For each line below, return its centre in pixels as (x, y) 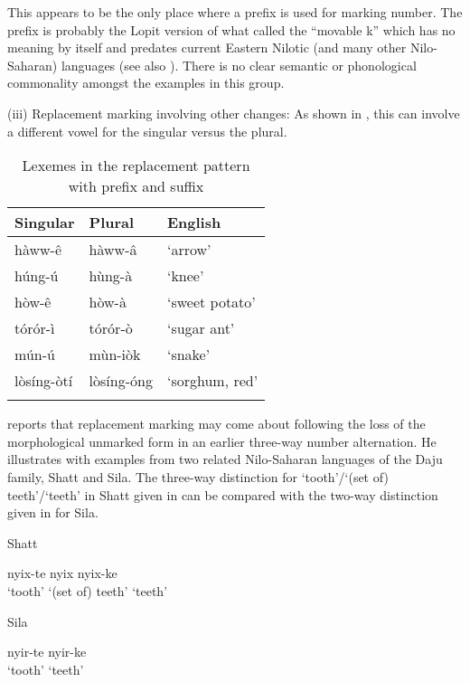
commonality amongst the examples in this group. (146, 83)
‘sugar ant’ (201, 328)
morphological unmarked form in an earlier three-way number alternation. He (222, 441)
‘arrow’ (189, 250)
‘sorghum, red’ (212, 381)
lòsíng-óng (121, 381)
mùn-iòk (115, 355)
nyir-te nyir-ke (47, 652)
